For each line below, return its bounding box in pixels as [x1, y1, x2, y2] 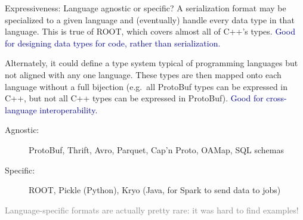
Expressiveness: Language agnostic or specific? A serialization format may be [5, 2, 286, 14]
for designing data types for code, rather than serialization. [5, 36, 221, 49]
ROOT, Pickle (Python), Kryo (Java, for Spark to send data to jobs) [29, 184, 281, 196]
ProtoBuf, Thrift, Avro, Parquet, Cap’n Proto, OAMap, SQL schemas [29, 143, 284, 156]
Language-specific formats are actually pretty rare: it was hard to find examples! [5, 203, 299, 216]
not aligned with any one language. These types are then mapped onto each [5, 68, 282, 80]
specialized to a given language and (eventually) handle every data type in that [5, 13, 295, 26]
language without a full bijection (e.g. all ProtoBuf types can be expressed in [5, 80, 288, 92]
